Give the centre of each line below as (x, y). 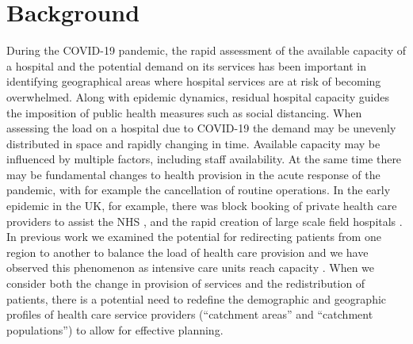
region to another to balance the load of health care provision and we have (187, 252)
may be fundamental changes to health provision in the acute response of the (193, 174)
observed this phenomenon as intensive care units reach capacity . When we (191, 268)
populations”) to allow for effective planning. (115, 329)
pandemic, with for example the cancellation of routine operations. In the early (199, 190)
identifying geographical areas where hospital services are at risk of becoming (194, 81)
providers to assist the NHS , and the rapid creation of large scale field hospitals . (205, 221)
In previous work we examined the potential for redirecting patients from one (194, 237)
